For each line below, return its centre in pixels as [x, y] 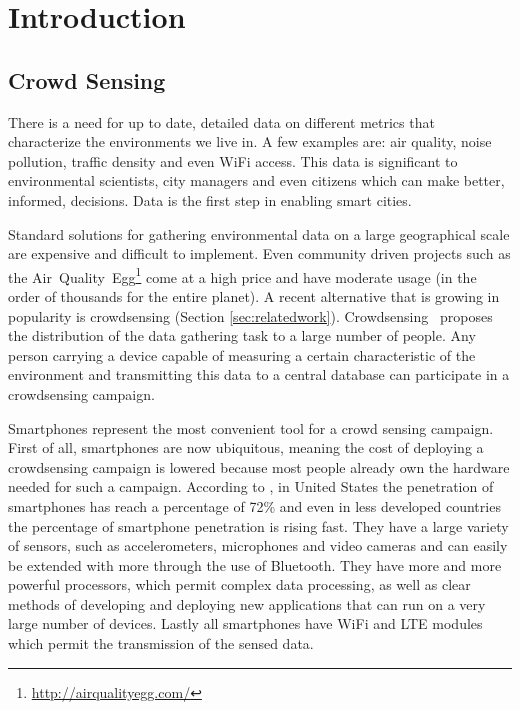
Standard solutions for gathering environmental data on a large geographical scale [259, 233]
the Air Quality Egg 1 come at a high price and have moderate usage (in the [242, 275]
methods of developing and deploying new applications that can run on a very [247, 603]
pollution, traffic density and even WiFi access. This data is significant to [233, 160]
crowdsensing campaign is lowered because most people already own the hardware [259, 466]
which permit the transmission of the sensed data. [161, 643]
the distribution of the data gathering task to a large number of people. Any [242, 335]
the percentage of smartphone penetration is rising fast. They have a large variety [258, 525]
